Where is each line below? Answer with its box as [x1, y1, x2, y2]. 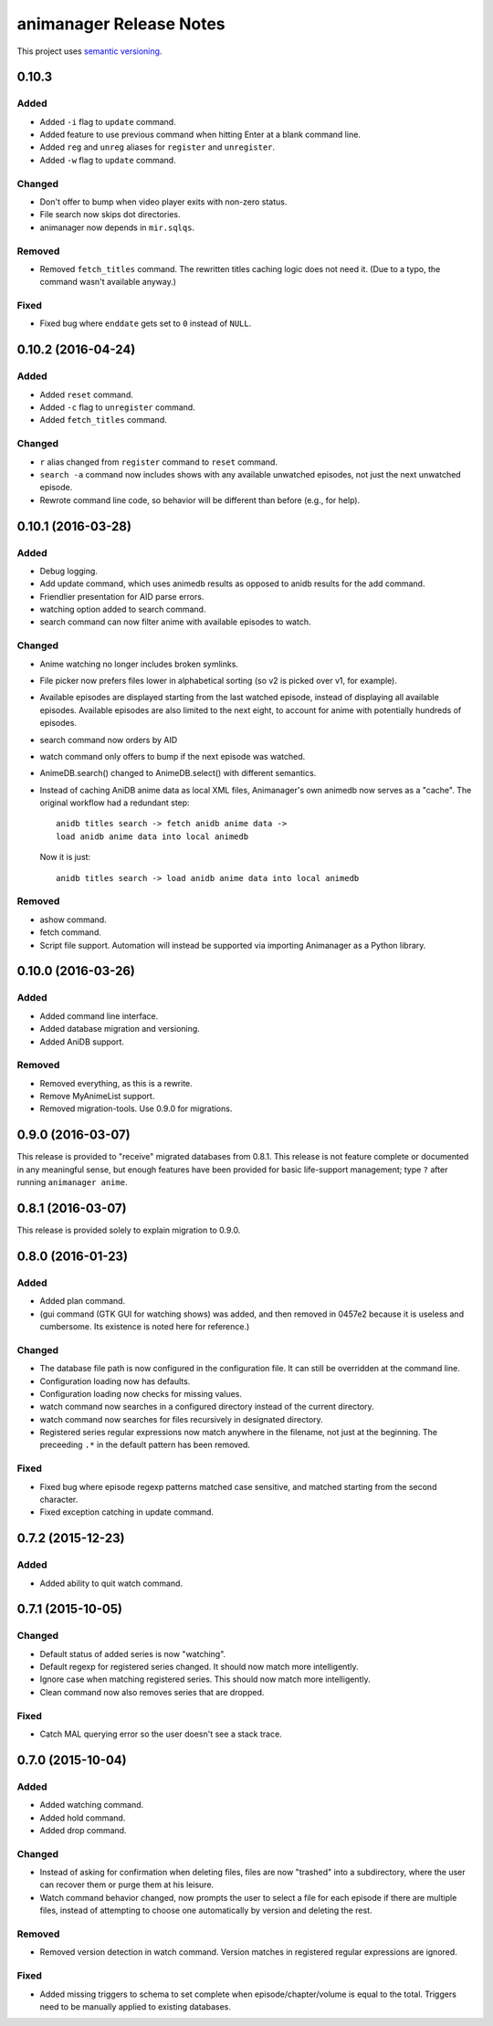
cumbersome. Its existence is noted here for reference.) [39, 1320, 250, 1332]
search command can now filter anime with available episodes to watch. [39, 616, 311, 627]
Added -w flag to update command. [39, 154, 177, 165]
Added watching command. [39, 1800, 144, 1811]
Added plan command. [39, 1296, 126, 1307]
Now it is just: [39, 852, 91, 863]
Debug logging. [39, 565, 98, 576]
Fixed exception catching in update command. [39, 1506, 215, 1517]
